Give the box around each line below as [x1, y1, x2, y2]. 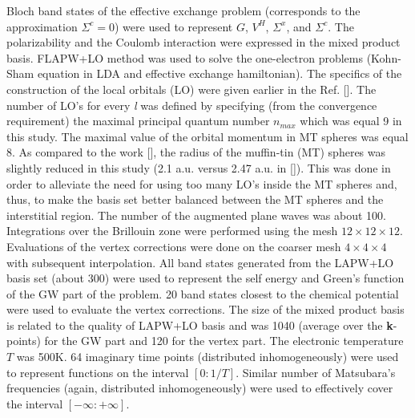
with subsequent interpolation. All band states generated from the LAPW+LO [6, 254, 394, 270]
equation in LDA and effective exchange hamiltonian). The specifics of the [37, 65, 402, 82]
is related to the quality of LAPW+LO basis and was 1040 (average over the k [6, 316, 393, 333]
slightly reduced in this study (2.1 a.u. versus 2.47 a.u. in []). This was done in [6, 159, 391, 176]
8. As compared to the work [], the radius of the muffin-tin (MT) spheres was [6, 144, 386, 160]
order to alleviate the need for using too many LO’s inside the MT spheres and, [6, 175, 397, 192]
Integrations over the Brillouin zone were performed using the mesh [6, 222, 338, 239]
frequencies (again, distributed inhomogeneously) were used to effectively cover [6, 379, 393, 396]
